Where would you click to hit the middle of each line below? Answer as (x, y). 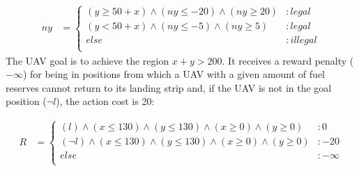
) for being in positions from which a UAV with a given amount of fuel (174, 74)
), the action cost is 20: (105, 101)
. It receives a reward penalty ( (288, 60)
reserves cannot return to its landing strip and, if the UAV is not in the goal (169, 87)
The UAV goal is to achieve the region (87, 60)
